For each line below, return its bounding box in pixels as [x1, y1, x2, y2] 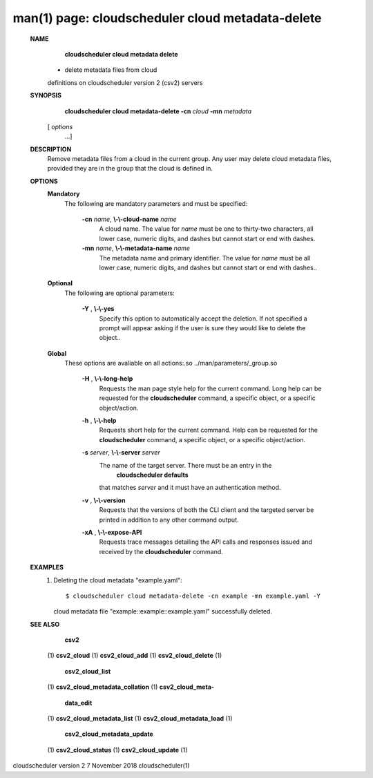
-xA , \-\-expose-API [82, 528, 142, 536]
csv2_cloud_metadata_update [64, 730, 153, 739]
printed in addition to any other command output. [99, 515, 239, 524]
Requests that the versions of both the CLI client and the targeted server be [99, 506, 314, 514]
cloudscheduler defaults [116, 471, 189, 479]
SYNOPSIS [30, 91, 62, 99]
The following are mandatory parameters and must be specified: [64, 199, 248, 207]
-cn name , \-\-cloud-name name [82, 215, 177, 224]
